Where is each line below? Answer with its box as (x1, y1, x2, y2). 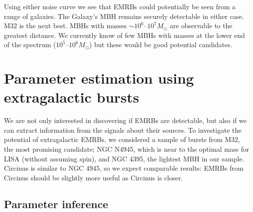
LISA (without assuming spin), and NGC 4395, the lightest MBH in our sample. (4, 153, 244, 163)
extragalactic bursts (4, 87, 139, 107)
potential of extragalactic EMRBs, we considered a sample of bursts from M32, (4, 134, 240, 144)
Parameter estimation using (4, 68, 194, 88)
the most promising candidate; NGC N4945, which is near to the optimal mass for (4, 144, 250, 154)
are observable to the (170, 20, 233, 31)
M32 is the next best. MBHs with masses (4, 20, 127, 31)
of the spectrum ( (4, 39, 56, 50)
